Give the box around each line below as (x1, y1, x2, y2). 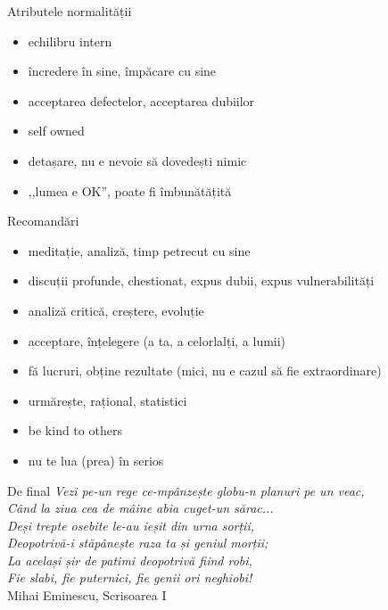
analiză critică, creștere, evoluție (28, 301, 204, 319)
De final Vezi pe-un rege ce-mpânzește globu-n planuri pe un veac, (7, 481, 365, 499)
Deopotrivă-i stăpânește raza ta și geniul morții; (7, 533, 268, 552)
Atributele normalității (7, 2, 132, 20)
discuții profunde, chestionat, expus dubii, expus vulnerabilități (28, 271, 375, 290)
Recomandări (7, 211, 79, 230)
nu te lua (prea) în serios (28, 450, 164, 469)
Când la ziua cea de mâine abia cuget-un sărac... (7, 499, 274, 517)
